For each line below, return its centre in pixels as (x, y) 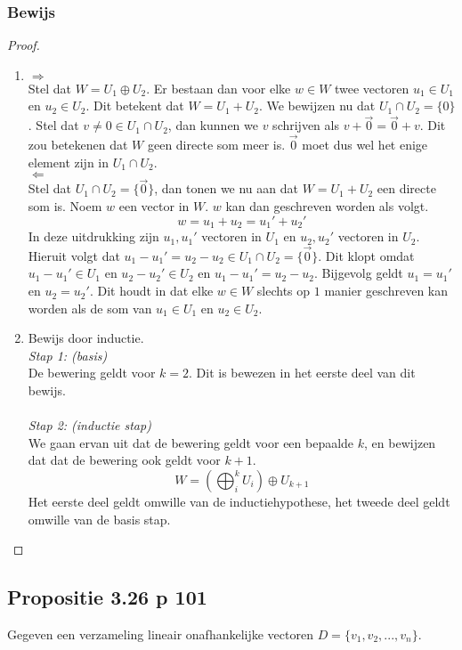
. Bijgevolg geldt (359, 273)
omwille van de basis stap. (99, 519)
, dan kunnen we (213, 125)
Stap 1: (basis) (68, 355)
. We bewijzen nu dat (317, 106)
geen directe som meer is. (216, 145)
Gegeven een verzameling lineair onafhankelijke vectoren (160, 634)
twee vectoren (372, 88)
